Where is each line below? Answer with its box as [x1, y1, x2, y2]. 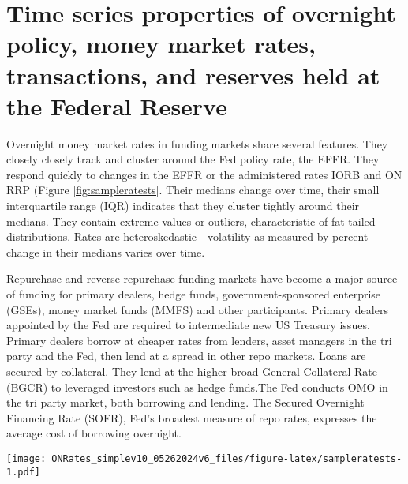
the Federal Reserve [6, 89, 227, 122]
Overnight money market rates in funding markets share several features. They [6, 135, 388, 152]
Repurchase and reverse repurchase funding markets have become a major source [6, 270, 398, 287]
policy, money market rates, [6, 28, 316, 60]
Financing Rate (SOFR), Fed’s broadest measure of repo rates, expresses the [6, 409, 377, 426]
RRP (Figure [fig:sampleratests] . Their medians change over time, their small [6, 182, 380, 198]
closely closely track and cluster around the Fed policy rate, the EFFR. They [6, 151, 380, 167]
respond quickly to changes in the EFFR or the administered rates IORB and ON [6, 166, 402, 182]
